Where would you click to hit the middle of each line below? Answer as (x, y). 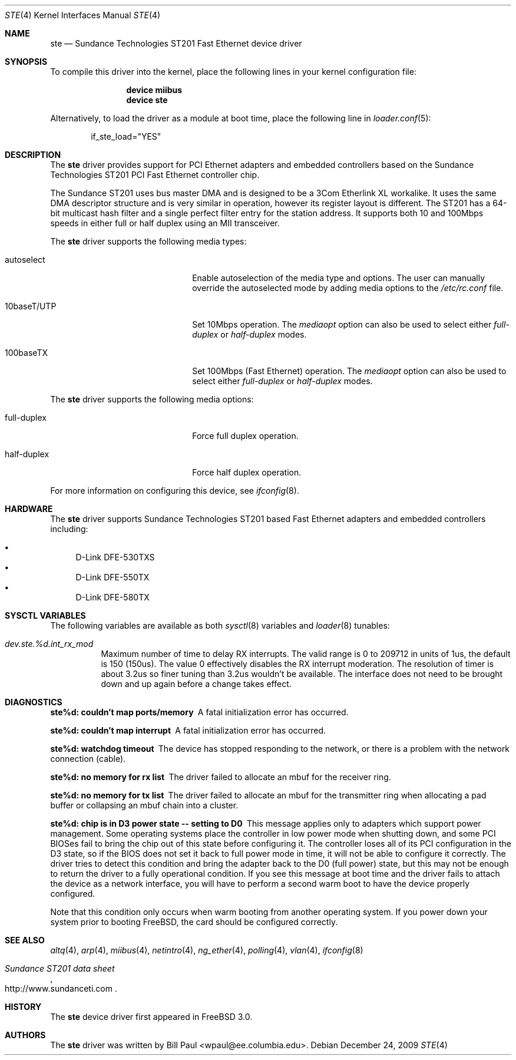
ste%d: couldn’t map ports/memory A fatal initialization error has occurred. (199, 712)
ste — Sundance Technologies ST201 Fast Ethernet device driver (176, 43)
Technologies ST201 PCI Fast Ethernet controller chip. (155, 175)
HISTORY (23, 1007)
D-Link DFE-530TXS (115, 557)
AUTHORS (25, 1035)
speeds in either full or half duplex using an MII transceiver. (165, 223)
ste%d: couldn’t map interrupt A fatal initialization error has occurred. (188, 730)
